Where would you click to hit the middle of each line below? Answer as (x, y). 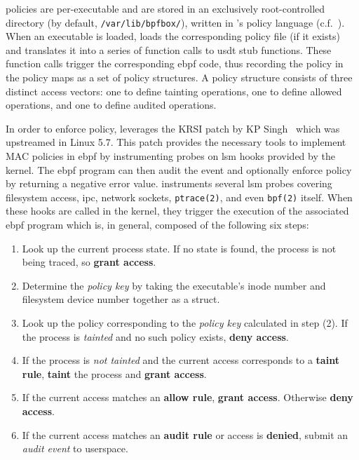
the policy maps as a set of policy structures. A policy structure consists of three (179, 77)
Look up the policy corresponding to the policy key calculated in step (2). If (185, 323)
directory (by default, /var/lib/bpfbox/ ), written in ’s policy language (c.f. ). (175, 22)
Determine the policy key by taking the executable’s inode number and (174, 285)
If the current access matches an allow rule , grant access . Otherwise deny (188, 397)
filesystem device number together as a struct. (121, 299)
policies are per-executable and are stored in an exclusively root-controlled (165, 8)
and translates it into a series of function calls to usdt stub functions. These (169, 49)
